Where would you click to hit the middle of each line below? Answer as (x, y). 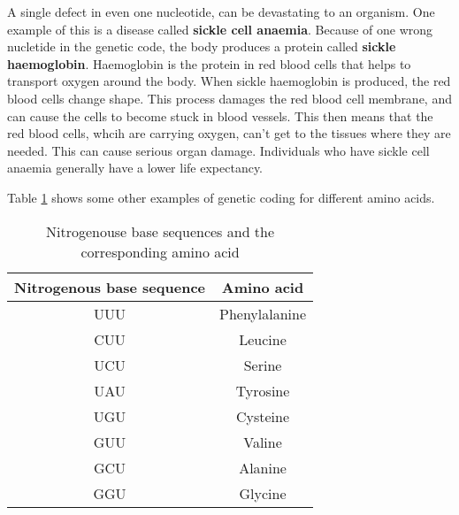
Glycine (263, 493)
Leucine (263, 339)
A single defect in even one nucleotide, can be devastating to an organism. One (221, 12)
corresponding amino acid (160, 251)
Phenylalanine (263, 313)
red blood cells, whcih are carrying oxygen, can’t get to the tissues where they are (229, 133)
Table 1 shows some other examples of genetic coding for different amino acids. (221, 197)
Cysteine (263, 416)
